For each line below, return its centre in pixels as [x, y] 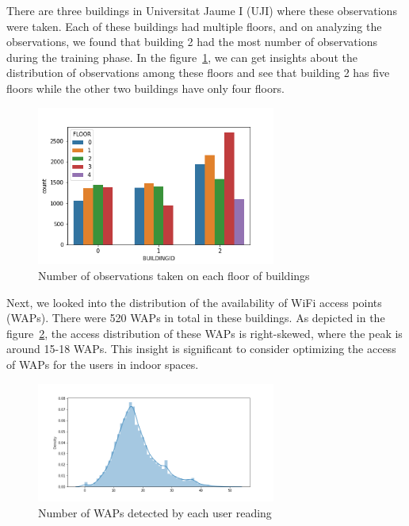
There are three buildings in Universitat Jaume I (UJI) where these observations [202, 10]
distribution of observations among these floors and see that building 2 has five [198, 73]
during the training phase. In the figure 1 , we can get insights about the [182, 57]
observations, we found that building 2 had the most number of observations [192, 42]
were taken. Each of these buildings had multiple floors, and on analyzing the [194, 26]
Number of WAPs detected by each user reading [155, 512]
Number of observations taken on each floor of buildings [174, 276]
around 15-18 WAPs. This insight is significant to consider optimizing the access [201, 349]
